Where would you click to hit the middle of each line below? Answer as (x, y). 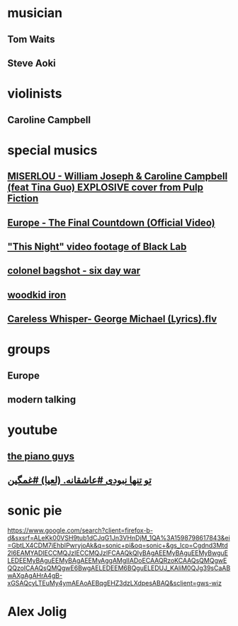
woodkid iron (37, 295)
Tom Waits (31, 39)
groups (29, 350)
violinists (35, 94)
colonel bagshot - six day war (74, 271)
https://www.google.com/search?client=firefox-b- (80, 530)
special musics (52, 150)
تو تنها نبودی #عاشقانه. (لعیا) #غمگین (80, 480)
